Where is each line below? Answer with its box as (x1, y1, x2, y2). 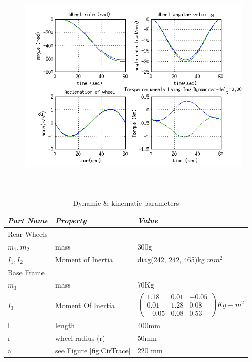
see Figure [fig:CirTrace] (55, 345, 131, 356)
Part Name (8, 215, 48, 226)
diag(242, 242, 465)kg (137, 254, 205, 264)
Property (55, 215, 87, 226)
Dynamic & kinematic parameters (73, 197, 179, 208)
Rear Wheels (8, 228, 48, 239)
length (55, 319, 75, 330)
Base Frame (8, 266, 45, 277)
